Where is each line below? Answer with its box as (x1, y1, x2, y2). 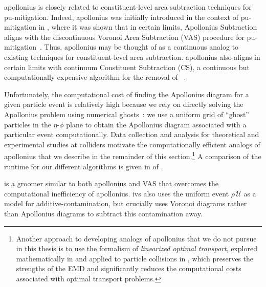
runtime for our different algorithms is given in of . (4, 161, 163, 171)
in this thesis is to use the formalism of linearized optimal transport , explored (16, 243, 257, 254)
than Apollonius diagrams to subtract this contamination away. (4, 208, 203, 218)
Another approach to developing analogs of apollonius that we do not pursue (16, 233, 257, 244)
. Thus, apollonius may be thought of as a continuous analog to (40, 41, 239, 52)
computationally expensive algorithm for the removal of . (4, 72, 186, 82)
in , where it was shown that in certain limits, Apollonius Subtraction (38, 21, 257, 32)
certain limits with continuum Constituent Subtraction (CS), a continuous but (4, 61, 250, 72)
